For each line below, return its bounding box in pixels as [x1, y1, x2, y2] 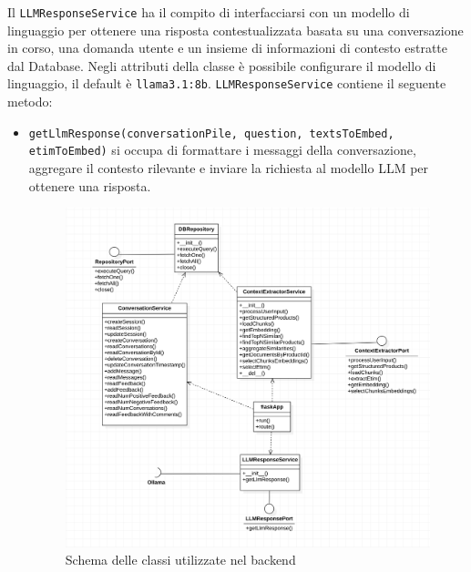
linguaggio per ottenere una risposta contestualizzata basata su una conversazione [7, 20, 464, 39]
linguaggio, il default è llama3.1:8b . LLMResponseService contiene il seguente [7, 74, 446, 93]
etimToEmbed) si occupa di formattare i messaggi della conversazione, [28, 140, 416, 159]
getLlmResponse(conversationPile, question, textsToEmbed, [28, 127, 394, 140]
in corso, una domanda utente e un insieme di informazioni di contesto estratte [7, 38, 448, 57]
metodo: [7, 92, 53, 111]
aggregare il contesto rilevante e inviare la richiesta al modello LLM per [28, 158, 429, 177]
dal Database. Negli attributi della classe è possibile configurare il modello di [7, 56, 436, 75]
